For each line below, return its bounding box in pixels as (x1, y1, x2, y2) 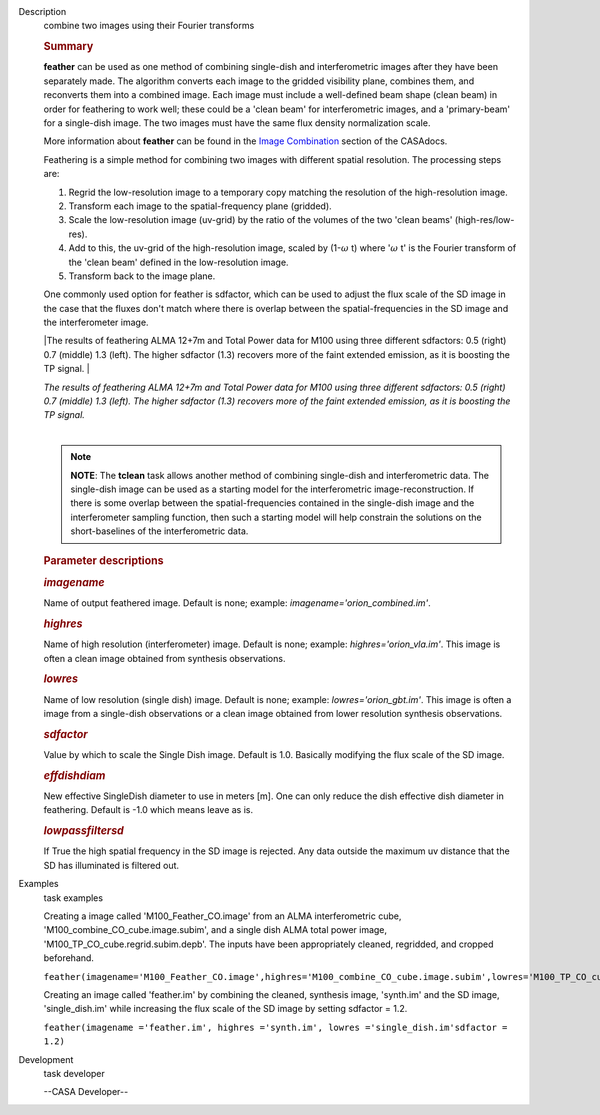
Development (18, 1053, 74, 1065)
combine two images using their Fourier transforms (43, 20, 255, 32)
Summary (43, 40, 94, 54)
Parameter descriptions (43, 553, 164, 567)
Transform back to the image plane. (68, 270, 216, 282)
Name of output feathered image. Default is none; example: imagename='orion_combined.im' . (43, 597, 432, 609)
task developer (43, 1067, 105, 1079)
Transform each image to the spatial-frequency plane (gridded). (68, 200, 332, 212)
